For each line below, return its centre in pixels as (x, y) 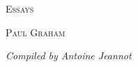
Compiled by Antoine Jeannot (69, 55)
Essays (20, 8)
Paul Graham (36, 32)
